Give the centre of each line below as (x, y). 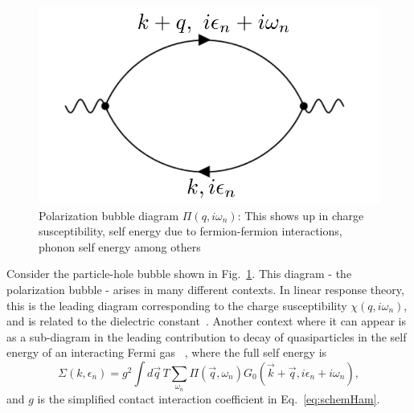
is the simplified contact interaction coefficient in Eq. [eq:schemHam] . (209, 398)
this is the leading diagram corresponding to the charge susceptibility (177, 305)
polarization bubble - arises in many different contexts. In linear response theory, (205, 289)
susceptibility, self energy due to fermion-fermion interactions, (191, 231)
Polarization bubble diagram (109, 215)
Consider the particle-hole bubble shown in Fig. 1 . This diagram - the (179, 274)
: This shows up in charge (301, 215)
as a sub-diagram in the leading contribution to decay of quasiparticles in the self (207, 336)
